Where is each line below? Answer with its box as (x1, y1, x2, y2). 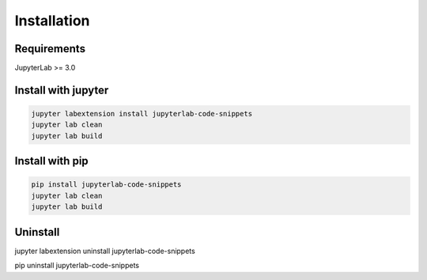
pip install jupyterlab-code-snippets (31, 180, 182, 189)
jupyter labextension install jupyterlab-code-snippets (31, 109, 253, 119)
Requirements (14, 42, 86, 55)
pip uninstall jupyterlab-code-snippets (14, 261, 140, 271)
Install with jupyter (14, 83, 109, 96)
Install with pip (14, 154, 89, 168)
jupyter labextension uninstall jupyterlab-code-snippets (14, 246, 195, 255)
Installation (14, 12, 90, 29)
